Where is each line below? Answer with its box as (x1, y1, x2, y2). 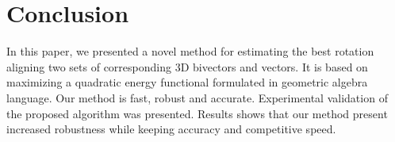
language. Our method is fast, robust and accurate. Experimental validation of (6, 89, 388, 106)
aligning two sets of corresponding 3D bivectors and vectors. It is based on (6, 58, 368, 75)
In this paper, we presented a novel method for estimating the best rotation (6, 43, 374, 59)
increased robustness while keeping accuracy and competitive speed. (6, 121, 336, 137)
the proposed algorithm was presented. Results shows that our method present (6, 105, 388, 121)
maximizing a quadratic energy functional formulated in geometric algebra (6, 74, 368, 90)
